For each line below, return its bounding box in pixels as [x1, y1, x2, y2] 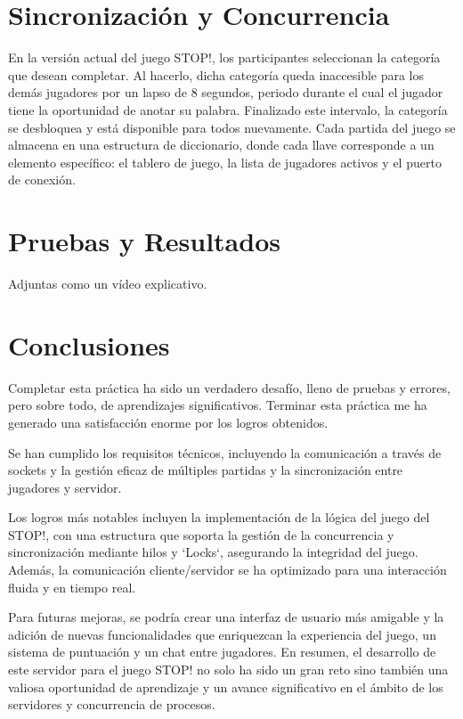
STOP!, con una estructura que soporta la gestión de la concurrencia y [8, 525, 394, 543]
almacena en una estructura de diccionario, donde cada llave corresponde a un [8, 135, 435, 154]
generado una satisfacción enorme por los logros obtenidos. [8, 413, 329, 431]
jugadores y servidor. [8, 478, 122, 496]
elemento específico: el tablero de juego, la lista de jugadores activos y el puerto [8, 152, 442, 171]
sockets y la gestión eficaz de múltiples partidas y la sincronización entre [8, 461, 403, 479]
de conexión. [8, 170, 76, 189]
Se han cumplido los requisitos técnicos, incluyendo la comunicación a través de [8, 443, 442, 462]
